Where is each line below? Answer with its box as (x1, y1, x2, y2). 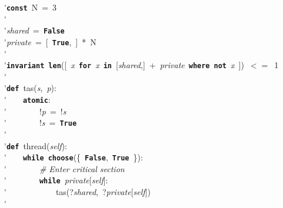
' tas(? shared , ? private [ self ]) (4, 186, 151, 198)
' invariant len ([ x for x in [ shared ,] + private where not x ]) (4, 59, 244, 71)
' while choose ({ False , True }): (4, 151, 143, 163)
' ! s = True (4, 116, 77, 129)
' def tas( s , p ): (4, 82, 56, 94)
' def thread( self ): (4, 139, 67, 152)
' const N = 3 (4, 1, 57, 13)
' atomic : (4, 93, 51, 106)
